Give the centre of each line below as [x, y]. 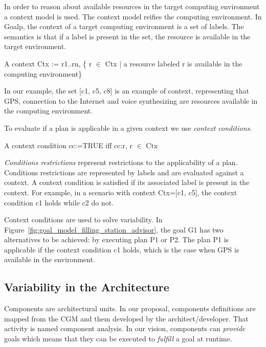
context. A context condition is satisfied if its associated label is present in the [127, 182]
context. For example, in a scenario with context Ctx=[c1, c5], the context [121, 192]
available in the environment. [50, 259]
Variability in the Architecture [87, 287]
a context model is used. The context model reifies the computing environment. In [133, 16]
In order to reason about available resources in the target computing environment [132, 6]
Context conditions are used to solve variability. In [83, 219]
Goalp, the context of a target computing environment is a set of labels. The [124, 26]
